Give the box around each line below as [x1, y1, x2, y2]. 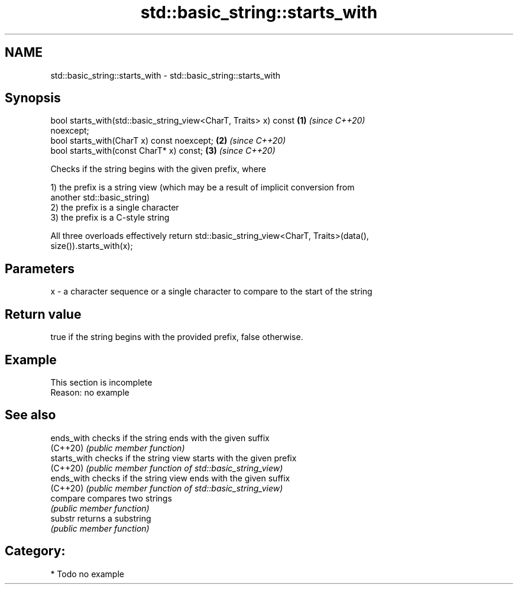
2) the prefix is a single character [50, 202, 179, 213]
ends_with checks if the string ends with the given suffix [50, 432, 270, 443]
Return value [5, 306, 82, 322]
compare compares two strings [50, 493, 172, 503]
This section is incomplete [50, 377, 153, 387]
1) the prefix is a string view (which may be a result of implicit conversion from [50, 182, 355, 193]
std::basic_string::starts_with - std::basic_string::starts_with [50, 70, 281, 80]
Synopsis [5, 90, 61, 106]
